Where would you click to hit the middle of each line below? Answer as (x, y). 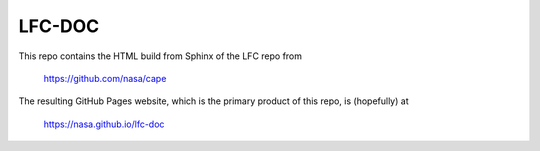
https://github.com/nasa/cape (105, 78)
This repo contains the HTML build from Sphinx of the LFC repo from (160, 56)
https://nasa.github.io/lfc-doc (104, 124)
